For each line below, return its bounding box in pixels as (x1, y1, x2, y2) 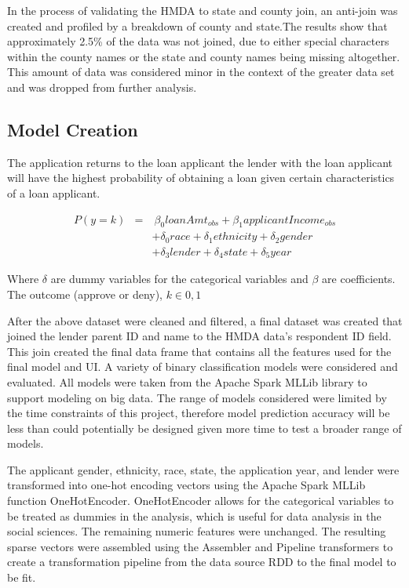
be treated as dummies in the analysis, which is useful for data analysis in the (7, 507, 382, 524)
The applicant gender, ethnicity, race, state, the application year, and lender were (7, 461, 400, 477)
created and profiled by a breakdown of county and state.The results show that (7, 17, 388, 34)
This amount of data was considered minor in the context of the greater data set (7, 64, 395, 80)
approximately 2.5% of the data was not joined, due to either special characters (7, 33, 389, 49)
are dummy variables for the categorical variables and (50, 270, 309, 287)
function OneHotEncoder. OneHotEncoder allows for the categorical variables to (7, 492, 394, 509)
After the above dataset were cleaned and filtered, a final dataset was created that (7, 312, 403, 328)
